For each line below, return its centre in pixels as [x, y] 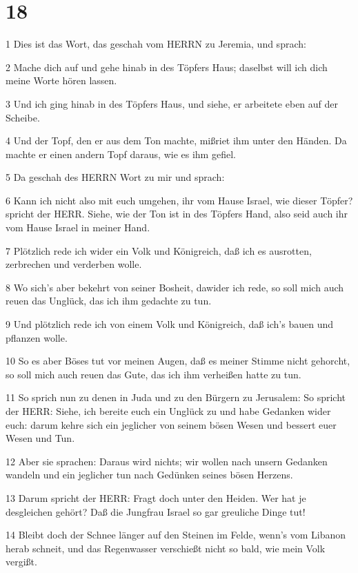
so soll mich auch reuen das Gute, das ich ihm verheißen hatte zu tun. [153, 374]
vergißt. [21, 562]
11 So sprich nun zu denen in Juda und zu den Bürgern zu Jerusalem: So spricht [176, 397]
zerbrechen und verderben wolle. [74, 264]
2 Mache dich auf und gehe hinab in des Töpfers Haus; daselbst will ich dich [167, 67]
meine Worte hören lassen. [61, 80]
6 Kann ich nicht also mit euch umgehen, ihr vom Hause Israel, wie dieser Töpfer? [179, 200]
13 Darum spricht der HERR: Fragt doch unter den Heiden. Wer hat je [156, 497]
